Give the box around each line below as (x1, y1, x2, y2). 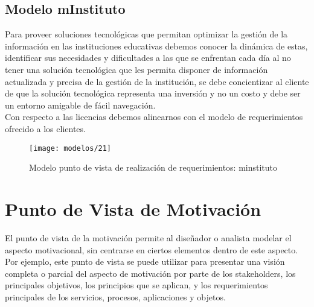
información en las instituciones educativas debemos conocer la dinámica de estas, (5, 39, 308, 52)
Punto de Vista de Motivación (5, 196, 261, 221)
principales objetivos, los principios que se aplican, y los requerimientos (5, 279, 268, 291)
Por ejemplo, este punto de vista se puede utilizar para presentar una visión (5, 255, 285, 268)
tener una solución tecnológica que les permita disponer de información (5, 63, 268, 75)
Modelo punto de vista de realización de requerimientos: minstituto (29, 161, 278, 174)
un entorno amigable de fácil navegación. (5, 98, 156, 111)
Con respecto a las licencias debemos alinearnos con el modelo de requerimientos (5, 110, 303, 123)
